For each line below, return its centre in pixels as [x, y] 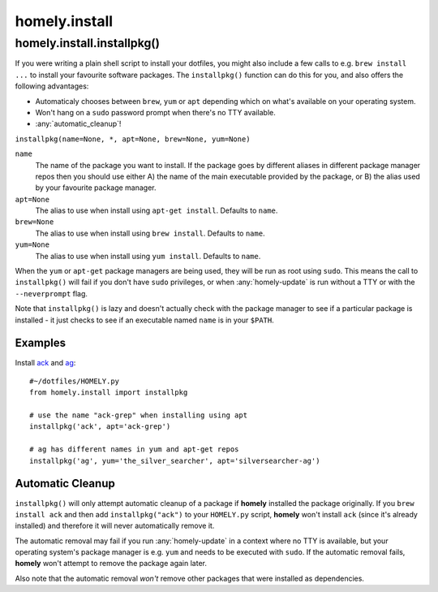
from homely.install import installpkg [109, 393]
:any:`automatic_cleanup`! [78, 124]
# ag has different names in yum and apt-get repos [134, 449]
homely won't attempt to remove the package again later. [111, 564]
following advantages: [52, 86]
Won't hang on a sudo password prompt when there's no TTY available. [155, 112]
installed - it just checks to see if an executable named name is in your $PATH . [145, 320]
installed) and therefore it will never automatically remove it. [115, 526]
